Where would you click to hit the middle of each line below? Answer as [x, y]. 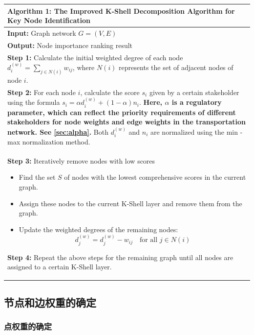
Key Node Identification [49, 20]
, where [84, 67]
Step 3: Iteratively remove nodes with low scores [81, 160]
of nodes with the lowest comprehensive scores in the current [155, 177]
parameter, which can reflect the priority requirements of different [122, 112]
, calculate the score [110, 92]
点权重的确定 [28, 326]
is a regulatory [197, 102]
